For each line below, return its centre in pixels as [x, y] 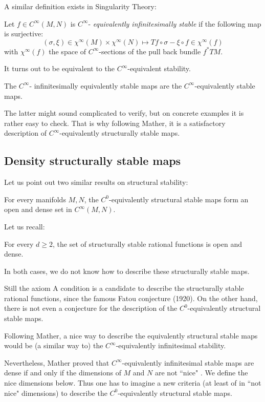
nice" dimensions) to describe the [56, 393]
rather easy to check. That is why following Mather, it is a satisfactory [115, 123]
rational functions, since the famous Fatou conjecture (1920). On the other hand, [131, 298]
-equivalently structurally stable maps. [120, 133]
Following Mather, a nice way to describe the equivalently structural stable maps [131, 335]
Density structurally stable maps [93, 161]
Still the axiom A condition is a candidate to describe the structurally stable [124, 288]
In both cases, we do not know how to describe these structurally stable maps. [127, 271]
